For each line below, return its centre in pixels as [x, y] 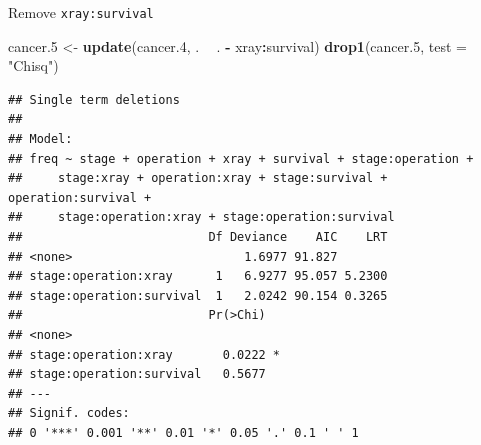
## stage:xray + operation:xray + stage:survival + [198, 178]
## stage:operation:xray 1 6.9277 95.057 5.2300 [198, 276]
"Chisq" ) [33, 65]
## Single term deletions [94, 99]
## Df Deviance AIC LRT [198, 237]
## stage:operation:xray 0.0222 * [144, 354]
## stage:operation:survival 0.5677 [137, 374]
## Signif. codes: [69, 413]
